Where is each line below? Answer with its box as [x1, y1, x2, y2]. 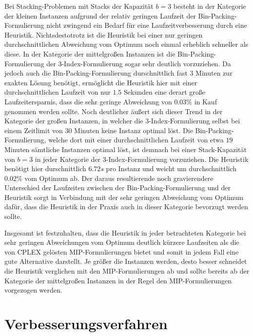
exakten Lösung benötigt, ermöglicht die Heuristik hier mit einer [4, 77, 197, 87]
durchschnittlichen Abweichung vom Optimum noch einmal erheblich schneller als [4, 39, 249, 49]
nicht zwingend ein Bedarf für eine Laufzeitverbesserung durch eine [46, 20, 247, 30]
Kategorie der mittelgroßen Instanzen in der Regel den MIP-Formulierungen [4, 275, 232, 285]
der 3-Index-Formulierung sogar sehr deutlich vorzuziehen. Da [46, 58, 231, 68]
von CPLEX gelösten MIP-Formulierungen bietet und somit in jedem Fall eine [4, 246, 239, 257]
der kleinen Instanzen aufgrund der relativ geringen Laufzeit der [4, 10, 196, 20]
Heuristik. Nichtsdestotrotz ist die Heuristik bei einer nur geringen [4, 29, 203, 40]
